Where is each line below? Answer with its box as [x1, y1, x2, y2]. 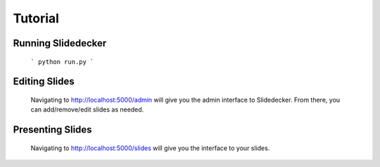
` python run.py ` [30, 58, 94, 66]
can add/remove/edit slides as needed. [30, 105, 144, 114]
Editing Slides [13, 76, 75, 88]
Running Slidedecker [13, 37, 107, 49]
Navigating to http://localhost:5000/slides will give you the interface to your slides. [30, 144, 270, 152]
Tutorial [13, 11, 60, 26]
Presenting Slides [13, 123, 92, 136]
